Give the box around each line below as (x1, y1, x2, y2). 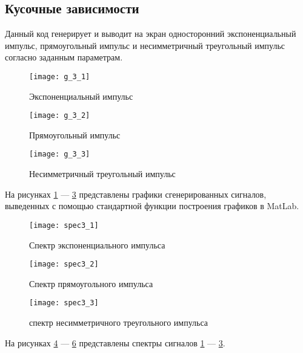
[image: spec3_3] (29, 299, 99, 308)
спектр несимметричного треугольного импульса (29, 316, 208, 329)
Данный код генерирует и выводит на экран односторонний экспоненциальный (5, 27, 296, 40)
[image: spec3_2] (29, 260, 99, 269)
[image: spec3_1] (29, 221, 99, 230)
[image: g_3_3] (29, 150, 90, 159)
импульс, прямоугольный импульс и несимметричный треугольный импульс (5, 39, 285, 51)
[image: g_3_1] (29, 72, 90, 81)
